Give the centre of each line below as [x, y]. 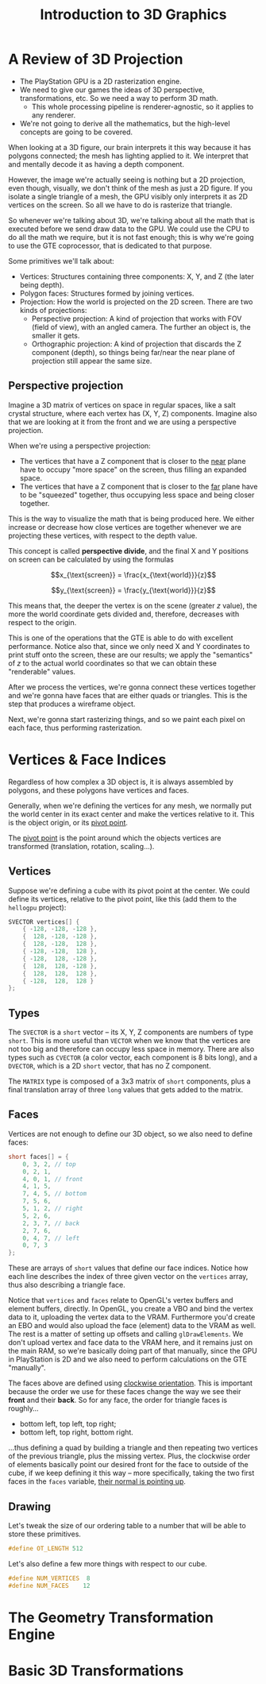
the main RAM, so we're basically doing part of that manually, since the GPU [133, 1351]
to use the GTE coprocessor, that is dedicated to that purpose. [110, 245]
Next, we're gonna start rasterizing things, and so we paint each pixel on [127, 719]
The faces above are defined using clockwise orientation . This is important [130, 1383]
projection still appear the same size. [92, 361]
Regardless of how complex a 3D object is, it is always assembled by [121, 782]
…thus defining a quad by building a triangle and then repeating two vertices [133, 1448]
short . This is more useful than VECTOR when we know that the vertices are [129, 1041]
